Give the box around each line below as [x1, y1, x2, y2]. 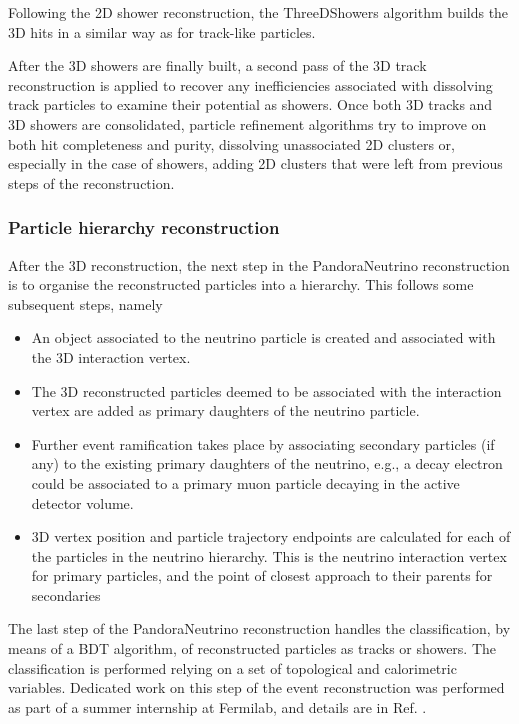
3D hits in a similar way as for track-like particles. [8, 21, 316, 42]
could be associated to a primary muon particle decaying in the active [31, 472, 460, 493]
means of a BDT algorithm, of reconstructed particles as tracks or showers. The [8, 638, 497, 659]
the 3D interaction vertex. [31, 346, 191, 367]
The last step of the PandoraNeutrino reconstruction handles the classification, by [8, 618, 511, 639]
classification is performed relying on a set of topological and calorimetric [8, 657, 457, 678]
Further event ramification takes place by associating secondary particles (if [31, 433, 495, 454]
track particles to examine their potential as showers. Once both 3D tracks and [8, 94, 493, 115]
